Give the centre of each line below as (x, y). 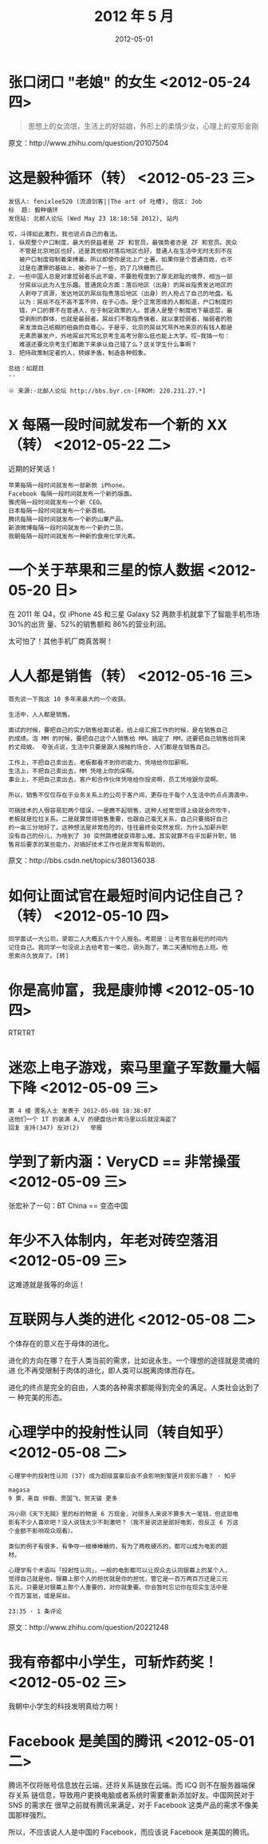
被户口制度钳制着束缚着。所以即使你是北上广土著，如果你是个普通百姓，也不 (126, 259)
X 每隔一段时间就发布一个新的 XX (118, 425)
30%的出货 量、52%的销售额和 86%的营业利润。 (89, 623)
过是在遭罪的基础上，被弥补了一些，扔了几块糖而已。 (93, 268)
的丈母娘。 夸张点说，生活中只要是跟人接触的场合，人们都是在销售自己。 (111, 747)
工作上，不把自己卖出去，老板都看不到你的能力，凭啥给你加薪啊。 (100, 763)
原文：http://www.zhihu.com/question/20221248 (89, 1627)
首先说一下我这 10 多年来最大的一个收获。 (69, 699)
